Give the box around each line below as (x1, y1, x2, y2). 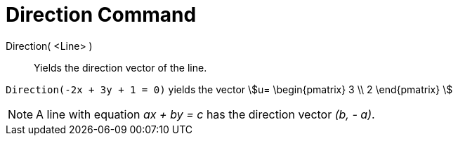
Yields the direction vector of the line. (34, 61, 207, 74)
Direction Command (6, 3, 197, 27)
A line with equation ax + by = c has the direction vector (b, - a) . (36, 107, 375, 121)
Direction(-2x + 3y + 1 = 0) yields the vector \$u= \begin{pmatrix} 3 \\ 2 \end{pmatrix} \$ (6, 83, 453, 95)
